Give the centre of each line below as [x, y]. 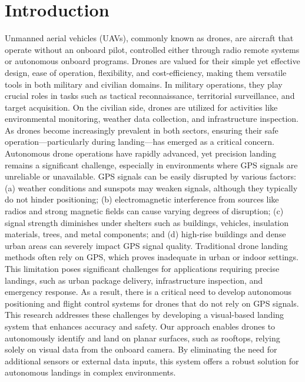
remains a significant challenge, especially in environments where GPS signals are [151, 165]
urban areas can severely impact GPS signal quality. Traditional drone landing [146, 245]
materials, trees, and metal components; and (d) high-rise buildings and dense [145, 234]
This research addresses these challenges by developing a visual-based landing [145, 315]
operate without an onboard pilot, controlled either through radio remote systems [152, 49]
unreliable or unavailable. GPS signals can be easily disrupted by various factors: [150, 176]
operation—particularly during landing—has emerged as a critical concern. [140, 142]
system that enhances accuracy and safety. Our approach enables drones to [140, 326]
